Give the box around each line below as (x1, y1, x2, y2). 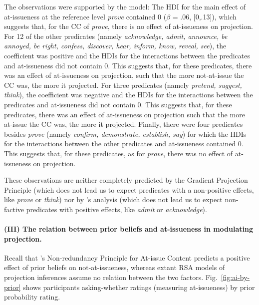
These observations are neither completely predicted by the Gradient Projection (4, 175, 248, 185)
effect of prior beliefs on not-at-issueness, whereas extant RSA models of (4, 262, 225, 273)
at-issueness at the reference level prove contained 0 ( (4, 11, 167, 21)
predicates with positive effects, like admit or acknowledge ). (26, 204, 207, 214)
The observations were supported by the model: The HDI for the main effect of (4, 1, 246, 11)
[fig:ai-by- (221, 272, 250, 283)
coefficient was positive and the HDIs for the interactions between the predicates (4, 50, 250, 60)
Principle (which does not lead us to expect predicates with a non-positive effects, (4, 184, 254, 195)
